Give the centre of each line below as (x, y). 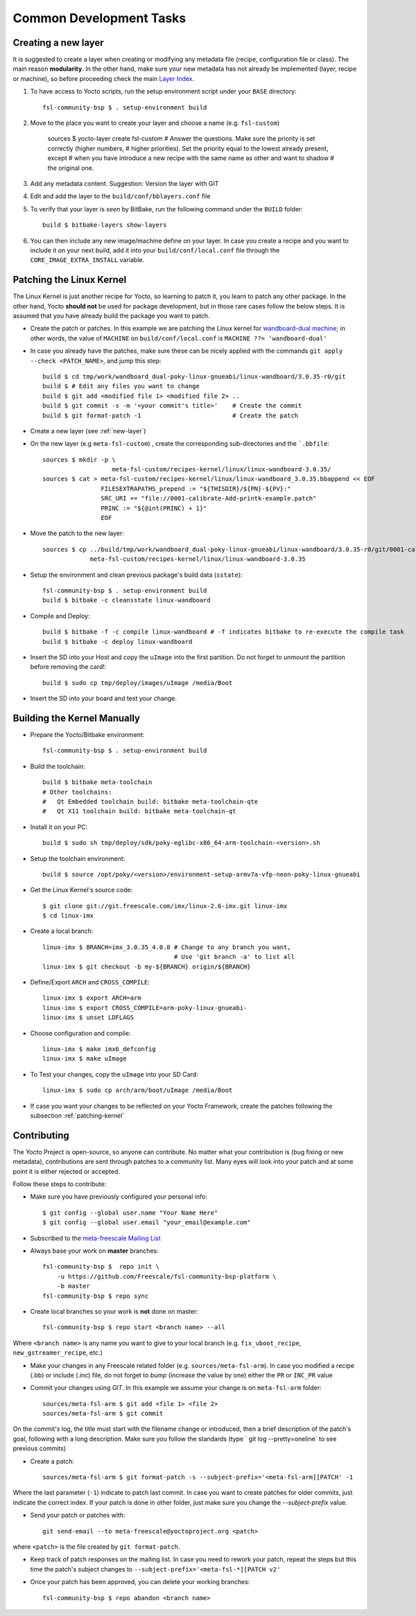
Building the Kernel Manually (76, 718)
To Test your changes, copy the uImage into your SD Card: (114, 1074)
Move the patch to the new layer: (77, 533)
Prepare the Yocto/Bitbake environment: (87, 735)
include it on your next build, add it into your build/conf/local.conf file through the (155, 250)
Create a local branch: (62, 931)
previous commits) (40, 1448)
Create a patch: (52, 1461)
